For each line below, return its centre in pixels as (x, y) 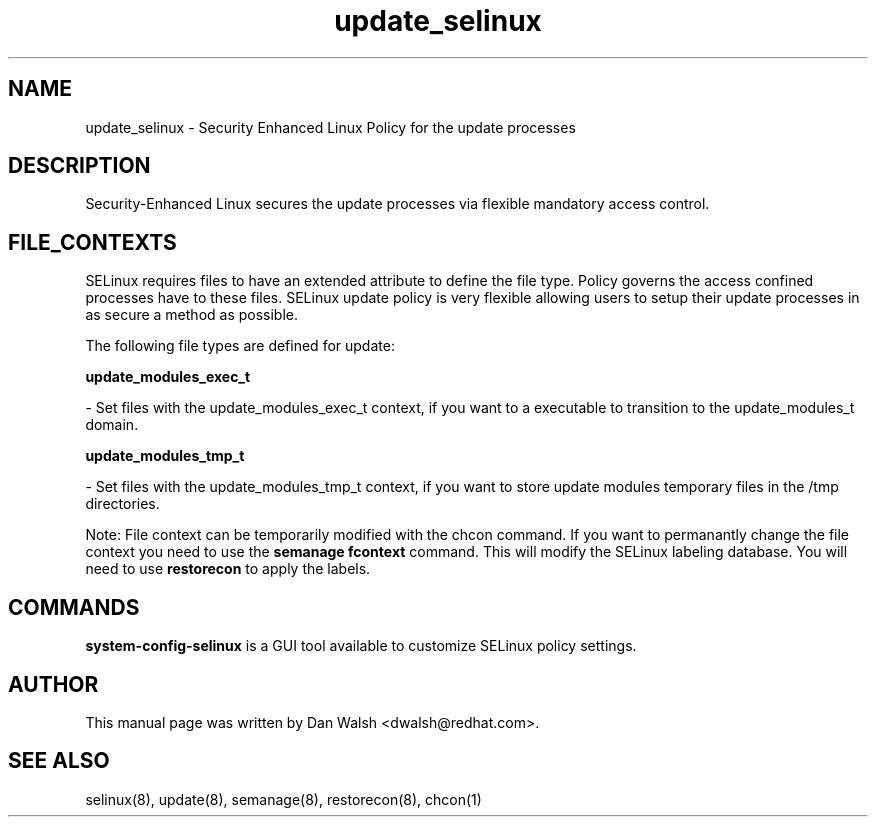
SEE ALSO (59, 761)
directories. (122, 504)
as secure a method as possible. (192, 315)
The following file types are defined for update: (240, 346)
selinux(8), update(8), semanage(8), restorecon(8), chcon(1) (283, 799)
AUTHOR (53, 684)
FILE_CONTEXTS (92, 242)
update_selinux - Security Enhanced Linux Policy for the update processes (330, 127)
